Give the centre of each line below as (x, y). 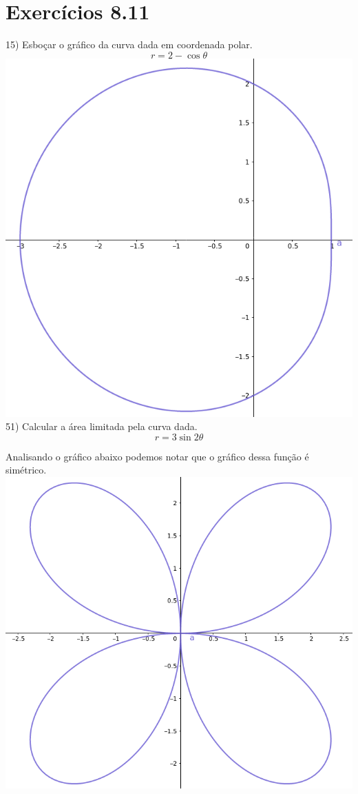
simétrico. (26, 470)
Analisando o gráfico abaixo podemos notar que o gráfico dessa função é (157, 456)
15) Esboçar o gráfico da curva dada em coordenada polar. (129, 44)
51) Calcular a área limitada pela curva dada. (102, 426)
